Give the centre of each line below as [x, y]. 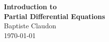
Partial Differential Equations [54, 16]
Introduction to [30, 6]
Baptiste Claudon [30, 26]
